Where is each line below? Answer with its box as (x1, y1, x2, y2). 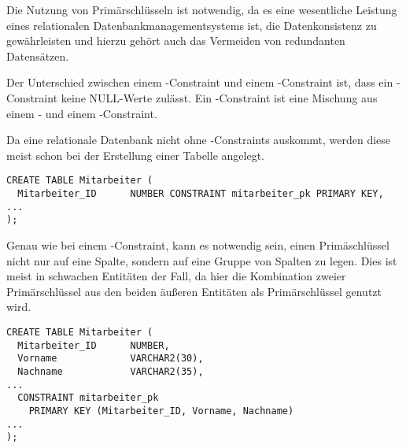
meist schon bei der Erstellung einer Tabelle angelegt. (6, 146, 264, 163)
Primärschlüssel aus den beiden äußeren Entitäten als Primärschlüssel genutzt (6, 283, 382, 299)
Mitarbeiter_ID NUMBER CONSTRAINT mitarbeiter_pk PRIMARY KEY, (17, 188, 384, 199)
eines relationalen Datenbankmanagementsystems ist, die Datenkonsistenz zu (6, 17, 377, 33)
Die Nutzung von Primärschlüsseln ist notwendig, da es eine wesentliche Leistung (6, 2, 397, 17)
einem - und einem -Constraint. (6, 105, 157, 121)
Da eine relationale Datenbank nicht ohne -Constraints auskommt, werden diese (6, 131, 391, 148)
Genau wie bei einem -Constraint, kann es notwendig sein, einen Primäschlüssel (6, 236, 389, 253)
